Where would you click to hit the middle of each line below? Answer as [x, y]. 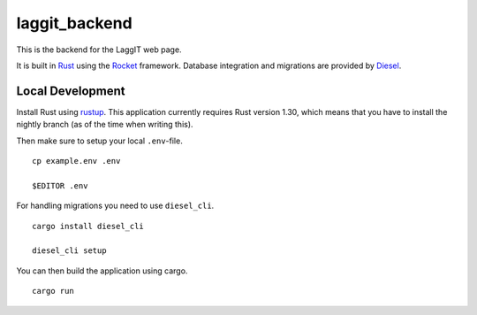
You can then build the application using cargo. [102, 271]
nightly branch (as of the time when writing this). [105, 125]
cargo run [53, 291]
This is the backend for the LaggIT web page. [99, 50]
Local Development [71, 91]
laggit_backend [74, 23]
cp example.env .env [76, 161]
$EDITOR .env [60, 185]
